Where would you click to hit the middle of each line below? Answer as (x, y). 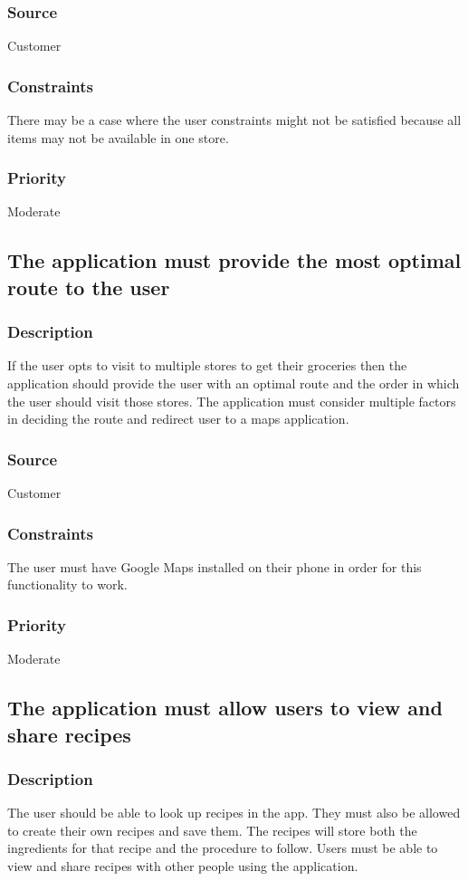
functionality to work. (67, 584)
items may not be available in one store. (118, 137)
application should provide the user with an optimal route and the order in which (234, 383)
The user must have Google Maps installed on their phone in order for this (215, 566)
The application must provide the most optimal (234, 260)
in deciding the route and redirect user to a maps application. (178, 419)
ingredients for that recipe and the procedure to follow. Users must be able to (223, 848)
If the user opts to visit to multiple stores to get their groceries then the (207, 365)
